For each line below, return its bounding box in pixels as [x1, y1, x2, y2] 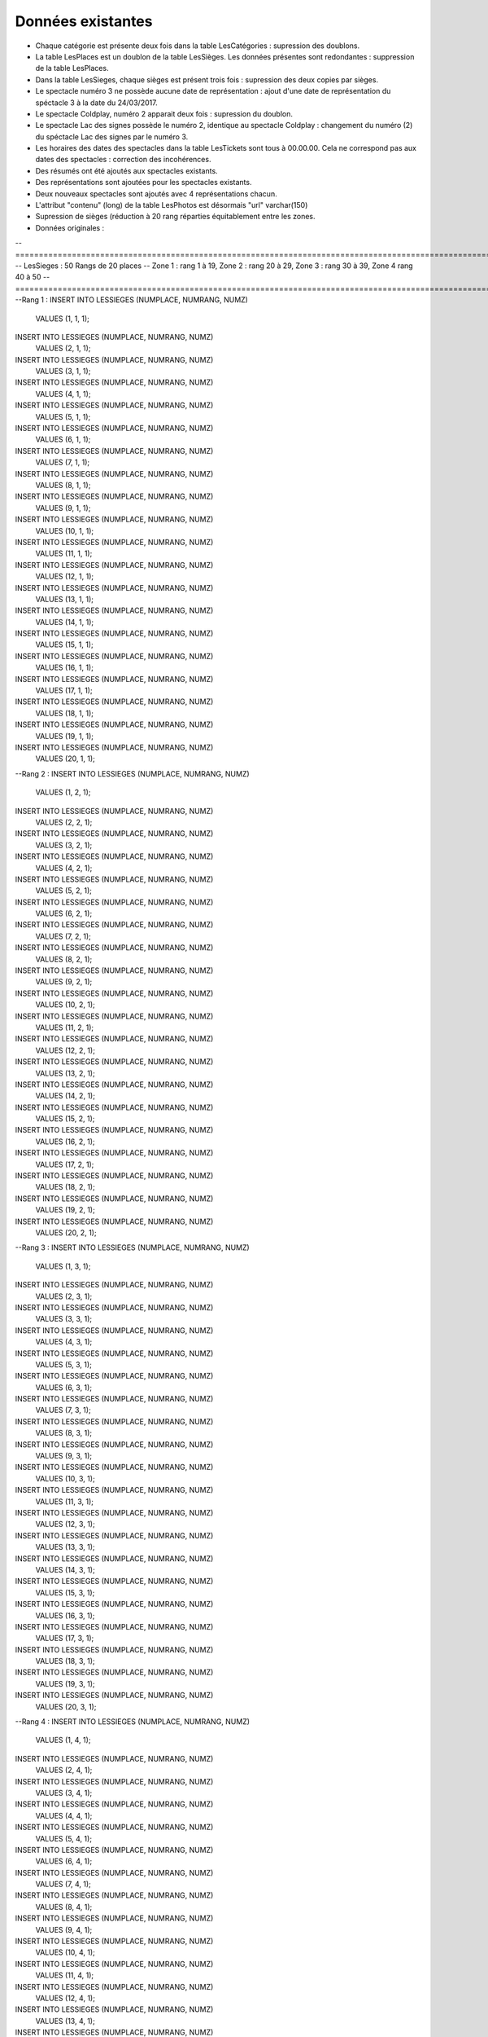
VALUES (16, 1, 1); [35, 662, 94, 672]
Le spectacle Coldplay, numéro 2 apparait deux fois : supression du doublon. [35, 108, 293, 118]
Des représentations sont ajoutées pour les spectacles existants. [35, 178, 252, 187]
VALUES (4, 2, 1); [35, 863, 93, 873]
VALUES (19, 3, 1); [35, 1678, 95, 1688]
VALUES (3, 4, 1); [35, 1788, 93, 1797]
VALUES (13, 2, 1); [35, 1068, 95, 1078]
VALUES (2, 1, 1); [35, 343, 91, 354]
